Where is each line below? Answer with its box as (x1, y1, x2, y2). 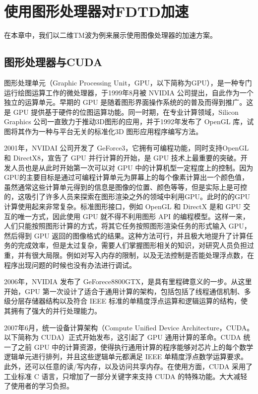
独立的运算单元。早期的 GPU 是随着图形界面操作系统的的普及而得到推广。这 (4, 97, 254, 107)
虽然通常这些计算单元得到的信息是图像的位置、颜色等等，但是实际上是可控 (4, 181, 247, 192)
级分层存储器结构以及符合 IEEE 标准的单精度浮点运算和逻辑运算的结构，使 (4, 296, 248, 306)
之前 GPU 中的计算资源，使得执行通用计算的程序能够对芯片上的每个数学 (17, 341, 254, 352)
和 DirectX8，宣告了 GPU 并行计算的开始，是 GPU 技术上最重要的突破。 (4, 153, 241, 163)
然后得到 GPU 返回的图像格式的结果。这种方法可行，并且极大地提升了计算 (4, 230, 247, 240)
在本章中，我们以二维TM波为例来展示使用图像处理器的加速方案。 (4, 30, 217, 40)
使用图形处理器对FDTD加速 (4, 1, 189, 21)
